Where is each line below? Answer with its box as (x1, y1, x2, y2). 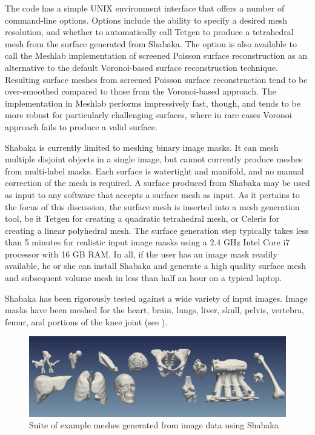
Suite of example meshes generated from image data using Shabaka (29, 419, 279, 431)
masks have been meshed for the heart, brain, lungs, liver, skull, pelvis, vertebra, (5, 304, 305, 316)
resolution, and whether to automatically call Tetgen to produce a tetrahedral (5, 25, 294, 38)
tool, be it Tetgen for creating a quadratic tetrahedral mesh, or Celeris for (5, 212, 280, 225)
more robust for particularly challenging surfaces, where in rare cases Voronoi (5, 108, 292, 121)
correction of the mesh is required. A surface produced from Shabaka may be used (5, 176, 310, 189)
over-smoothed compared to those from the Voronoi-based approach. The (5, 85, 276, 98)
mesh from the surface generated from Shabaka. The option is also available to (5, 37, 297, 50)
